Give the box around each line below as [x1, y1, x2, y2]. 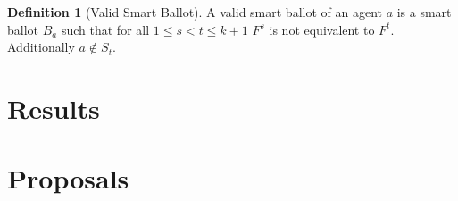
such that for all [61, 20, 150, 38]
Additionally [7, 38, 75, 56]
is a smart [396, 3, 452, 21]
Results [7, 89, 100, 126]
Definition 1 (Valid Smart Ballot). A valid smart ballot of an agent [7, 3, 382, 21]
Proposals [7, 160, 129, 197]
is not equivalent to [269, 20, 375, 38]
